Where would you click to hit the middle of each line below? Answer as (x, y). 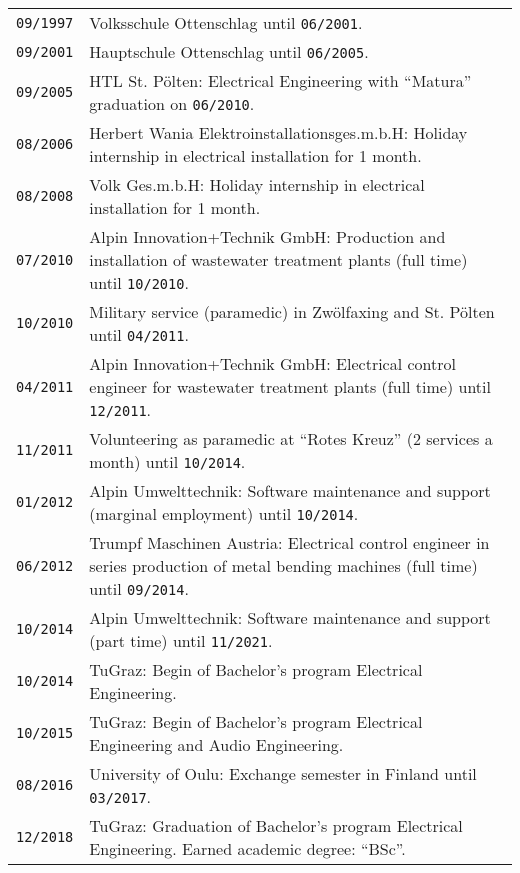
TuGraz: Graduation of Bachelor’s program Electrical (276, 826)
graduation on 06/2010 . (172, 104)
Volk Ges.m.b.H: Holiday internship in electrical (257, 185)
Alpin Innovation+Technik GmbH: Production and (267, 237)
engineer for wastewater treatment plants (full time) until (290, 387)
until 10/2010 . (139, 283)
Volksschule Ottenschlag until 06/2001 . (226, 23)
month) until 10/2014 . (167, 462)
